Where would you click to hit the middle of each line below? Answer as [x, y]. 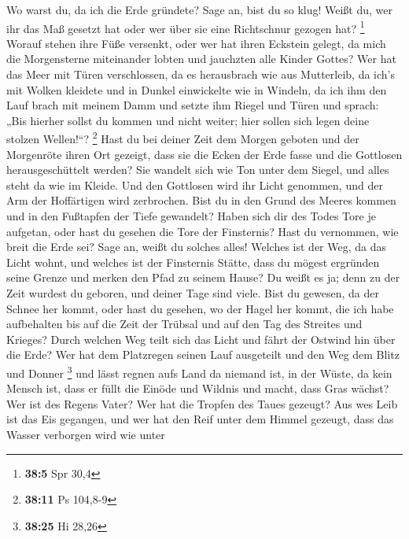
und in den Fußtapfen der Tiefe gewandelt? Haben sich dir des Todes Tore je [191, 216]
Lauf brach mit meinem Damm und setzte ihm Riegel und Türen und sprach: [193, 105]
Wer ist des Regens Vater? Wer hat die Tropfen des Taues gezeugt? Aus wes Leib [202, 403]
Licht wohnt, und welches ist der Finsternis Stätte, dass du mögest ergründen [193, 262]
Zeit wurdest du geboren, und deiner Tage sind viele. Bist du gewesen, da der [193, 293]
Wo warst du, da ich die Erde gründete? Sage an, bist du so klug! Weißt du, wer [199, 9]
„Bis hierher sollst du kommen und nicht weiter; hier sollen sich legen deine [188, 120]
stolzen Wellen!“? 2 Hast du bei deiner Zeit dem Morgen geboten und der [183, 138]
